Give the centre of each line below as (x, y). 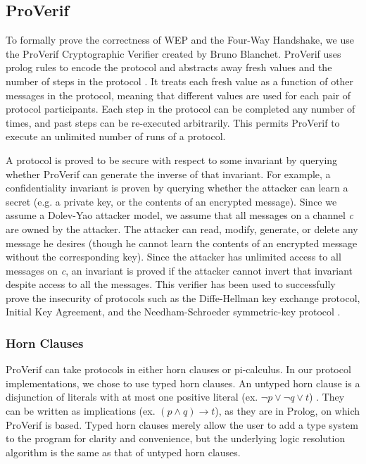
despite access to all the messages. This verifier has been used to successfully (171, 284)
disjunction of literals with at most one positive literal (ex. (132, 397)
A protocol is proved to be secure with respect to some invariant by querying (172, 159)
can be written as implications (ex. (81, 411)
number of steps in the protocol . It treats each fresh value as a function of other (180, 81)
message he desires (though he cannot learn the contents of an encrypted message (182, 243)
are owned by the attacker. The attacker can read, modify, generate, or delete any (182, 228)
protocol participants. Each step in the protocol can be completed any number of (181, 109)
